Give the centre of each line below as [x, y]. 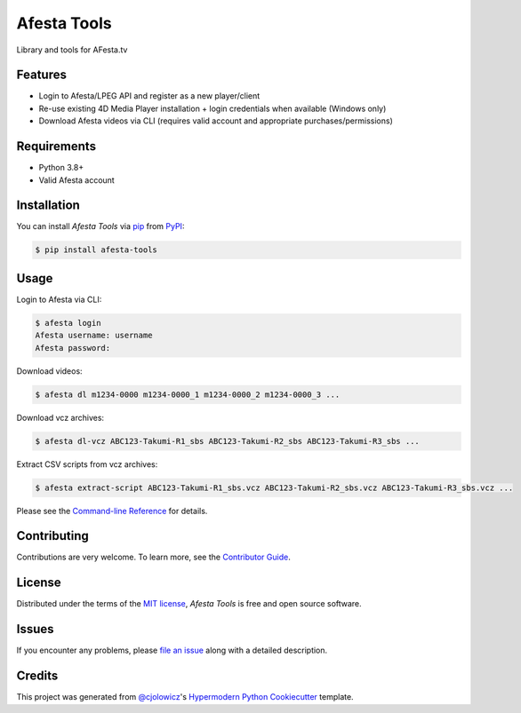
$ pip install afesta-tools [96, 250]
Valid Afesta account [76, 180]
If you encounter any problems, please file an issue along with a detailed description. [172, 650]
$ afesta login [68, 323]
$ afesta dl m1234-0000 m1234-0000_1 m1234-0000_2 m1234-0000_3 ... [188, 394]
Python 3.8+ [61, 168]
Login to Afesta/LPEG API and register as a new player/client [149, 96]
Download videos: [50, 371]
